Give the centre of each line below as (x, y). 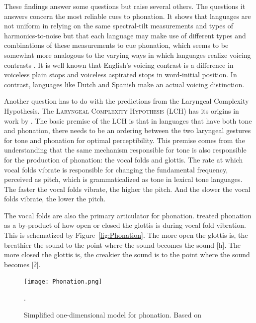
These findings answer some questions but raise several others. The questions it (125, 6)
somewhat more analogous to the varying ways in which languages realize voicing (128, 55)
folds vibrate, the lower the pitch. (55, 199)
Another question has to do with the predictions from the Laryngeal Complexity (127, 101)
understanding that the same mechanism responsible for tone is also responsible (125, 150)
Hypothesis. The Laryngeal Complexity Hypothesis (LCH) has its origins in (122, 110)
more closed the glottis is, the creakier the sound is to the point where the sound (127, 254)
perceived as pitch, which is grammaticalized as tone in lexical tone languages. (123, 179)
